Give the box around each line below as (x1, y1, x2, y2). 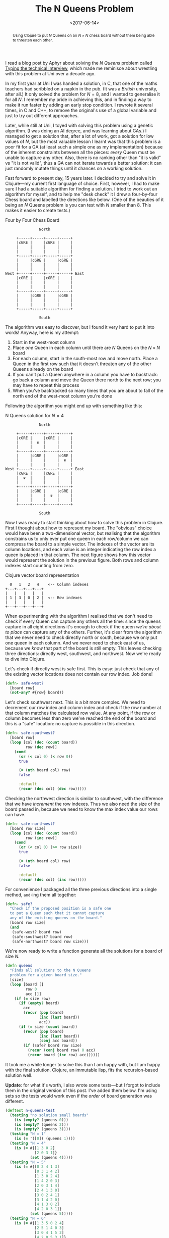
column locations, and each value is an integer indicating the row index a (5, 546, 156, 552)
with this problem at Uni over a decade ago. (5, 70, 96, 76)
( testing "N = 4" (10, 1141, 46, 1146)
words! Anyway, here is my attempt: (5, 329, 79, 335)
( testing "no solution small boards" (10, 1112, 89, 1118)
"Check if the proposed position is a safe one (10, 906, 112, 911)
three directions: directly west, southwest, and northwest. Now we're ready (5, 650, 161, 657)
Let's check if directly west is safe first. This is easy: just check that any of (5, 665, 159, 672)
